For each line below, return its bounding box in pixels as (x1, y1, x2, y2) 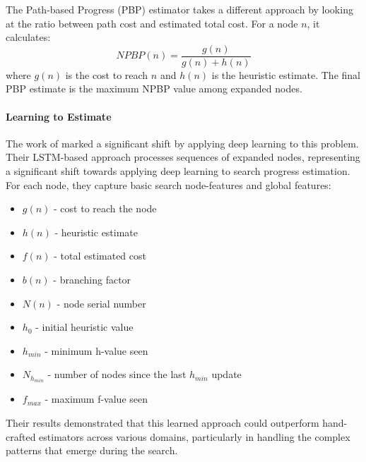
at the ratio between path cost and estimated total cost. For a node (6, 16, 298, 30)
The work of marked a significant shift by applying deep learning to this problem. (6, 135, 359, 150)
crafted (6, 429, 36, 444)
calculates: (6, 30, 51, 44)
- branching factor (53, 272, 131, 286)
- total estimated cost (54, 248, 146, 263)
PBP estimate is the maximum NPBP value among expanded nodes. (6, 81, 302, 96)
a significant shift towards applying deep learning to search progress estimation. (6, 164, 350, 178)
